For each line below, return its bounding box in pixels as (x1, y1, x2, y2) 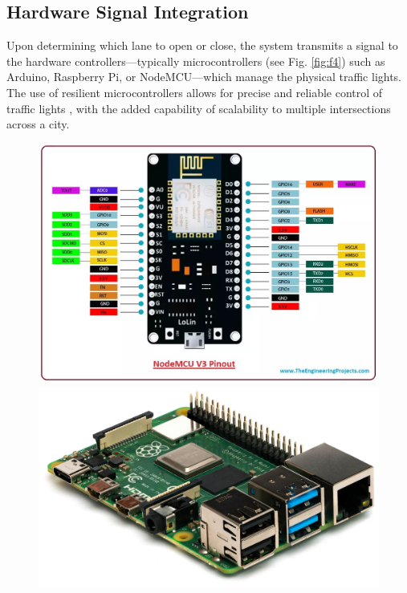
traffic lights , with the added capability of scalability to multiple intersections (6, 100, 391, 116)
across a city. (6, 116, 70, 132)
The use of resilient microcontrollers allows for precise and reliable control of (6, 83, 383, 100)
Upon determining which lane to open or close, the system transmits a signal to (6, 37, 398, 54)
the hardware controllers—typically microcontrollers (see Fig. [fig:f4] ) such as (6, 52, 385, 69)
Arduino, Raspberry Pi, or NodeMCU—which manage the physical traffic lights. (6, 68, 402, 85)
